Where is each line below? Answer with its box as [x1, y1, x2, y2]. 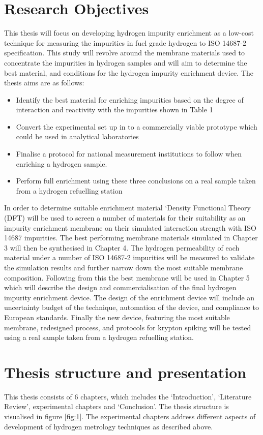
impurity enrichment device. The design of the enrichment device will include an [4, 292, 255, 302]
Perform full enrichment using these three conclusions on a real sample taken [16, 175, 256, 186]
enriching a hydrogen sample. [16, 158, 107, 169]
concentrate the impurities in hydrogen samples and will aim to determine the [4, 57, 247, 68]
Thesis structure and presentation [4, 361, 247, 382]
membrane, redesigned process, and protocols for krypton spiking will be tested [4, 322, 251, 332]
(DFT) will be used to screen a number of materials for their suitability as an [4, 212, 246, 223]
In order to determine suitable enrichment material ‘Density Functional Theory [4, 202, 251, 213]
